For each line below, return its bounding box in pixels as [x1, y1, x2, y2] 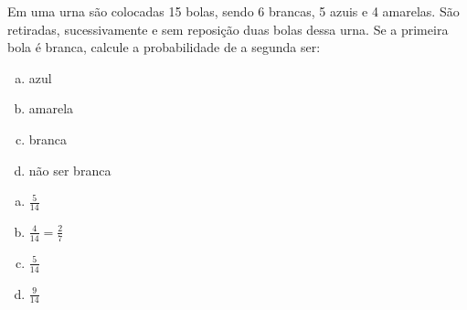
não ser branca [28, 160, 111, 179]
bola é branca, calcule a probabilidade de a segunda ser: [7, 37, 321, 57]
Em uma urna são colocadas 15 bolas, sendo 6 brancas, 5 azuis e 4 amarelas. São [7, 2, 460, 20]
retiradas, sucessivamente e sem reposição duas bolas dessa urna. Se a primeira [7, 19, 449, 38]
